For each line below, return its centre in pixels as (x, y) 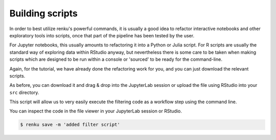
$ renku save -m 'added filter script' (70, 125)
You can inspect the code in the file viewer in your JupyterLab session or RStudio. (96, 111)
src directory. (24, 92)
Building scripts (43, 13)
